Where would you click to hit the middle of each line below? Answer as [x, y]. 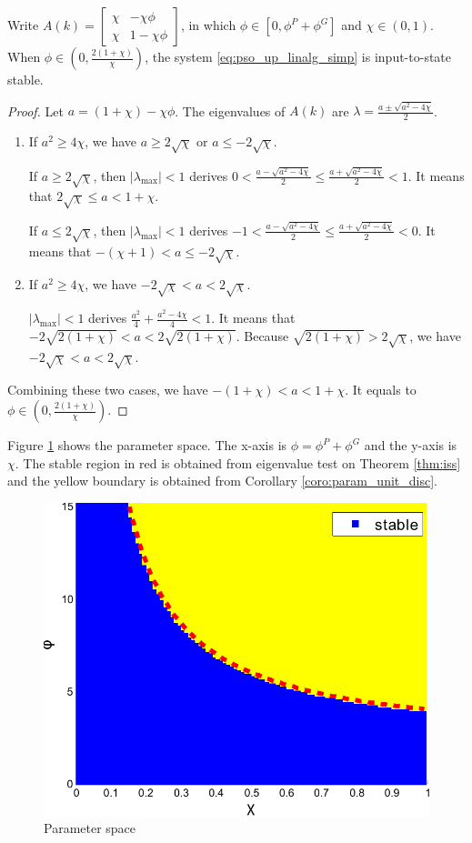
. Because [262, 335]
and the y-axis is [411, 445]
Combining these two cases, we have [108, 390]
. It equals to [381, 390]
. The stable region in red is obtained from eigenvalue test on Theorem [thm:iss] [238, 462]
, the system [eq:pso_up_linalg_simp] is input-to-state [298, 56]
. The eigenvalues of [230, 110]
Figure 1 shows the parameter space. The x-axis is [147, 445]
